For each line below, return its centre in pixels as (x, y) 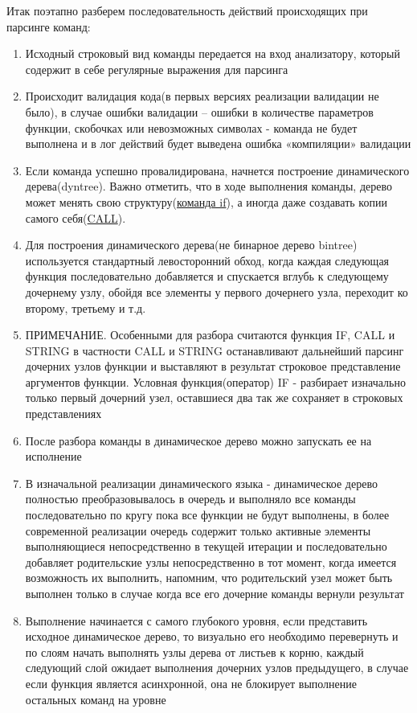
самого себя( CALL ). (76, 217)
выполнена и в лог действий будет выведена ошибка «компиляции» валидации (218, 143)
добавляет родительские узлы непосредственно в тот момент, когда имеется (211, 561)
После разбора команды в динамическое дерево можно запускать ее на (198, 440)
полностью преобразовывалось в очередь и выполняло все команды (190, 499)
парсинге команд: (49, 26)
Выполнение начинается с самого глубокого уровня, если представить (196, 620)
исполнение (53, 456)
